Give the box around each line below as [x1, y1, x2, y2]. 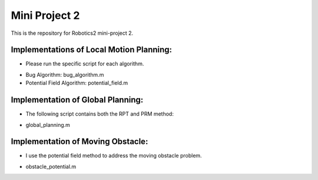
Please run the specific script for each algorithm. [25, 60, 144, 67]
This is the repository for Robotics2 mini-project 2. [11, 30, 134, 37]
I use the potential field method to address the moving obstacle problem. [25, 152, 203, 159]
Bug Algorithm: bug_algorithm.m [25, 71, 104, 78]
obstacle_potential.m [25, 163, 77, 170]
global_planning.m [25, 121, 71, 128]
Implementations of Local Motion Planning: [11, 45, 173, 55]
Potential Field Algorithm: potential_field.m [25, 80, 128, 87]
